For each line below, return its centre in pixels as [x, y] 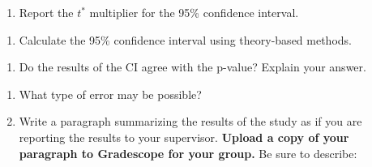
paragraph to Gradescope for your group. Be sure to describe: [188, 153]
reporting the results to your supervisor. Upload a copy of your [184, 137]
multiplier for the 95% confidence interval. [194, 12]
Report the [46, 12]
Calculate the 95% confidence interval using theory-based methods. [185, 39]
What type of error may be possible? [110, 94]
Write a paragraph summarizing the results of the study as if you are [190, 121]
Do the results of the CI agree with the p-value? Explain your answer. [192, 67]
